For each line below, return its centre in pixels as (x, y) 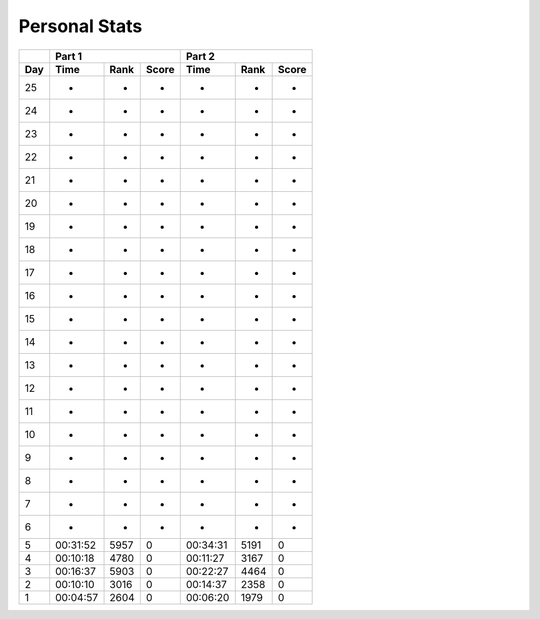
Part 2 (200, 56)
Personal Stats (80, 26)
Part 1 (69, 56)
